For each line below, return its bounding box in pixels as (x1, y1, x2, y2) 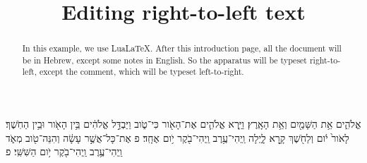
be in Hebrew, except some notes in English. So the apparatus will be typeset (22, 54, 307, 66)
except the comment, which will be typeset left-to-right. (39, 66, 244, 78)
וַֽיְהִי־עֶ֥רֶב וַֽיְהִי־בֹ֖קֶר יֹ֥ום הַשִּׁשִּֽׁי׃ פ (6, 144, 122, 159)
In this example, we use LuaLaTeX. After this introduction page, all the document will (22, 42, 342, 54)
